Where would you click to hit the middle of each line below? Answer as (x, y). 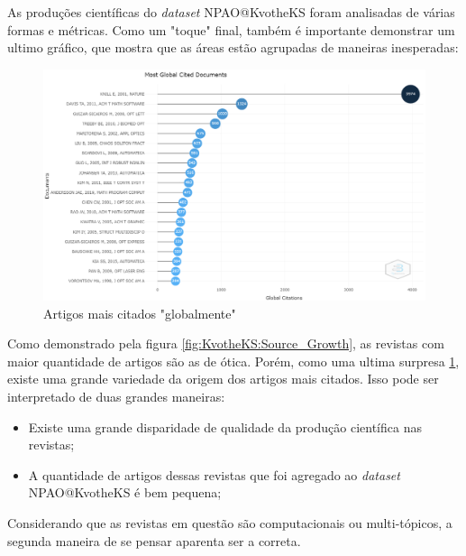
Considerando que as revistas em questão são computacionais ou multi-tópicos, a (230, 523)
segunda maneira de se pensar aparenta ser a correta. (154, 540)
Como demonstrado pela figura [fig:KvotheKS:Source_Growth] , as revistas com (226, 343)
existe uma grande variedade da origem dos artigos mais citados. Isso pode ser (223, 379)
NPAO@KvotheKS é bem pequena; (125, 492)
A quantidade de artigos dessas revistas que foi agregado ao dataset (214, 474)
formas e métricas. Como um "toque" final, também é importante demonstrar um (231, 29)
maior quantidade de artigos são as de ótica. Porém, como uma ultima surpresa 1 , (233, 361)
